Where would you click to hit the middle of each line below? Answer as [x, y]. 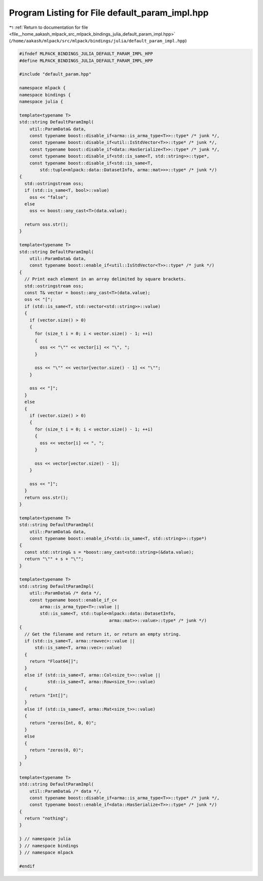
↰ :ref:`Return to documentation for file [48, 27]
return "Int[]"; [49, 696]
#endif [27, 866]
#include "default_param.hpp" [55, 74]
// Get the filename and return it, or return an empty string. [103, 634]
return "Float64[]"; [54, 661]
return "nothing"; [46, 819]
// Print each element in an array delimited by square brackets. [105, 279]
